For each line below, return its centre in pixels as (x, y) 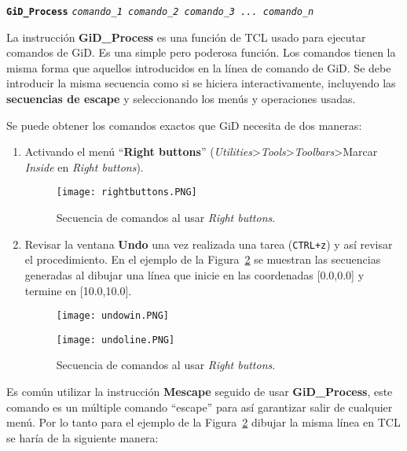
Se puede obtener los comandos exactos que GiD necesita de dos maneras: (184, 125)
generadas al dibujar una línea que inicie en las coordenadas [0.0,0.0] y (194, 274)
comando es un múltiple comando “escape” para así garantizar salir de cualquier (200, 407)
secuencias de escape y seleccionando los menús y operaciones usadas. (181, 99)
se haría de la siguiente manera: (82, 437)
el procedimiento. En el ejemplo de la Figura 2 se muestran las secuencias (203, 259)
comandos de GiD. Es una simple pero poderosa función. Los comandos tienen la (201, 52)
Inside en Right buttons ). (84, 166)
